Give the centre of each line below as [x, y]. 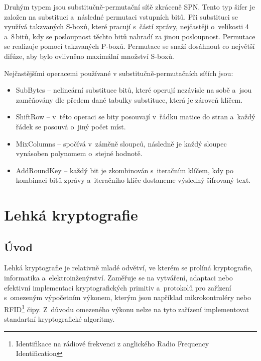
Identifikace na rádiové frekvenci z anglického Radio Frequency [112, 343]
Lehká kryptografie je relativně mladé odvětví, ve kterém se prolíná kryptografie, [128, 268]
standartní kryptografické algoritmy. [59, 319]
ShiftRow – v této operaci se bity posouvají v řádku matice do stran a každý [136, 117]
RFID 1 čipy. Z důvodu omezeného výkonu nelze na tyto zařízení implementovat [127, 308]
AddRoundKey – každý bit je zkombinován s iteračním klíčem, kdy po [124, 170]
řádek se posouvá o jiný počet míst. [71, 126]
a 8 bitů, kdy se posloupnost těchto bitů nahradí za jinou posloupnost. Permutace [130, 36]
